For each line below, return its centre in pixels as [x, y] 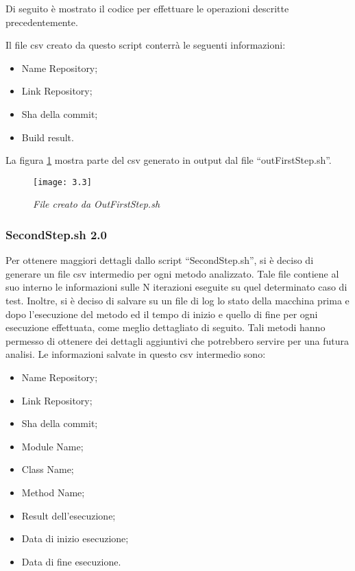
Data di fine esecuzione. [71, 561]
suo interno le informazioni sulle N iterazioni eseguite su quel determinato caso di [176, 287]
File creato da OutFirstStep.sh [97, 204]
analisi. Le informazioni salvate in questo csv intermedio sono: [136, 354]
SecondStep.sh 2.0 [56, 234]
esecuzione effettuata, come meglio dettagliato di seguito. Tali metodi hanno [166, 327]
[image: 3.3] [62, 182]
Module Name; [52, 446]
